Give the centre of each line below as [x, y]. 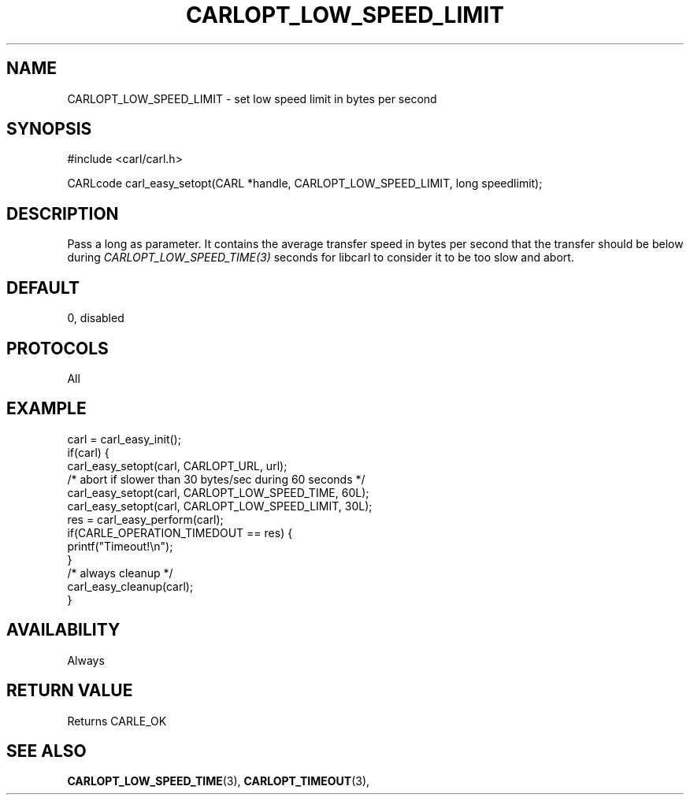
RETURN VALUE [70, 691]
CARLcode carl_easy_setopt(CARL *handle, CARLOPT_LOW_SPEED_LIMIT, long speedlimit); [305, 184]
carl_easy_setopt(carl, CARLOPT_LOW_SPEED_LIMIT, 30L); [220, 506]
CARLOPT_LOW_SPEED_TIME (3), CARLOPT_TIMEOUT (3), [219, 781]
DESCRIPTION [63, 213]
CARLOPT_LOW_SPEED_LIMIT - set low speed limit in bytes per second [252, 98]
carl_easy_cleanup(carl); [130, 586]
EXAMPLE [46, 409]
